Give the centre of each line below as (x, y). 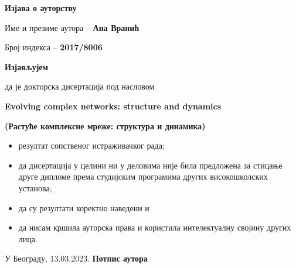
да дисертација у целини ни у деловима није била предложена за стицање (150, 165)
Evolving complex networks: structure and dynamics (113, 106)
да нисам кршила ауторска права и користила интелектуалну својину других (155, 227)
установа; (35, 188)
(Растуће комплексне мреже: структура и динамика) (105, 126)
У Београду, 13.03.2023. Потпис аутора (76, 258)
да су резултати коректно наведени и (84, 207)
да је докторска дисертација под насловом (80, 86)
